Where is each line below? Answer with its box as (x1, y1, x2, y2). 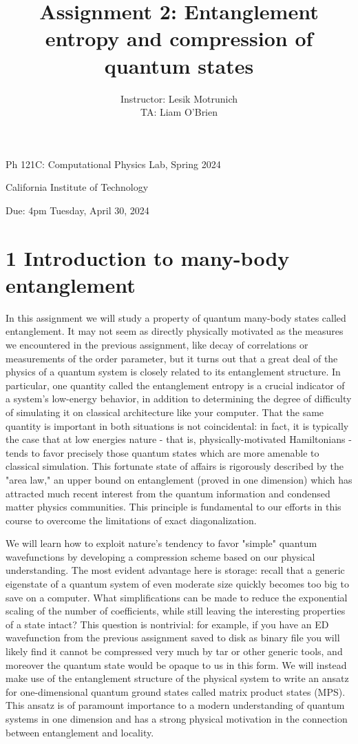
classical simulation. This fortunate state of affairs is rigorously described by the (6, 459, 344, 473)
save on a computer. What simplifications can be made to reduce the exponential (6, 590, 348, 604)
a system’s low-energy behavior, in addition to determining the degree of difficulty (6, 391, 352, 406)
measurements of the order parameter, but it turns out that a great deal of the (6, 351, 338, 365)
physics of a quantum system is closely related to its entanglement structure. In (6, 364, 341, 379)
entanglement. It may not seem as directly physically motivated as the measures (6, 324, 344, 338)
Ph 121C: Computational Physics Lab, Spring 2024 (6, 156, 221, 171)
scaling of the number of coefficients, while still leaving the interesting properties (6, 603, 346, 618)
